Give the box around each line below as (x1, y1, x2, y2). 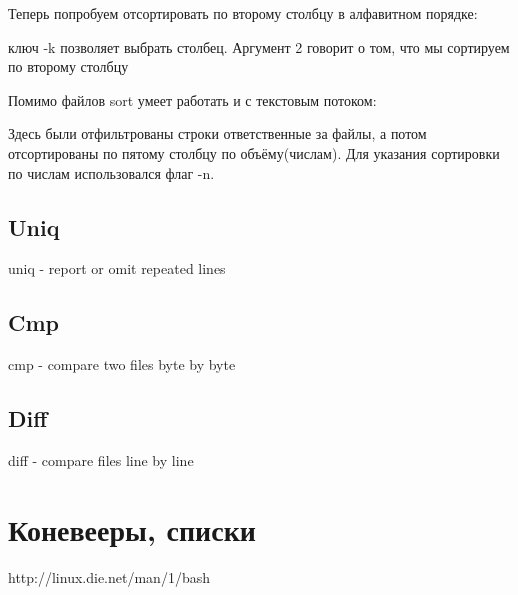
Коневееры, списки (8, 508, 256, 549)
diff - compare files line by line (8, 449, 194, 470)
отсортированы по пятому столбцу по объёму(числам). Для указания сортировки (8, 142, 500, 163)
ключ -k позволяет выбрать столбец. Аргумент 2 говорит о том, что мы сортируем (8, 36, 510, 57)
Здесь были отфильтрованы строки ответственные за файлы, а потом (8, 123, 427, 144)
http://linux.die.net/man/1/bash (8, 566, 210, 587)
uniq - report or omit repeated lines (8, 258, 226, 279)
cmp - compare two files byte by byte (8, 354, 236, 375)
